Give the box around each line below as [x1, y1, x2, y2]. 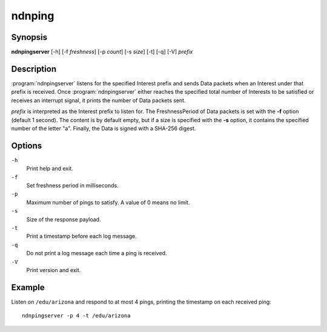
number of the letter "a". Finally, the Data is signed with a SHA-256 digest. [11, 125, 196, 132]
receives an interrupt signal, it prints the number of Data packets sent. [11, 97, 186, 104]
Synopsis [11, 32, 48, 42]
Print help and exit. [26, 165, 74, 172]
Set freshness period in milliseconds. [26, 182, 119, 189]
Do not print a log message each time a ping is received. [26, 250, 167, 257]
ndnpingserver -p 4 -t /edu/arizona [22, 312, 131, 319]
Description [11, 63, 57, 74]
